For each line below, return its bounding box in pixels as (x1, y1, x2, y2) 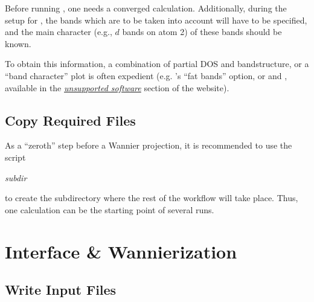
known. (5, 37, 31, 50)
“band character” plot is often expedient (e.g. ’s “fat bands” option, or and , (5, 69, 287, 82)
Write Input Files (5, 280, 117, 299)
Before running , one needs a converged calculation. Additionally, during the (5, 2, 287, 14)
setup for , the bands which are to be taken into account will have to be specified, (5, 13, 307, 26)
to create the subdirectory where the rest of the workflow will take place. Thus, (5, 191, 298, 204)
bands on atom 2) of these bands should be (122, 25, 282, 38)
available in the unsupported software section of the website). (5, 81, 229, 94)
